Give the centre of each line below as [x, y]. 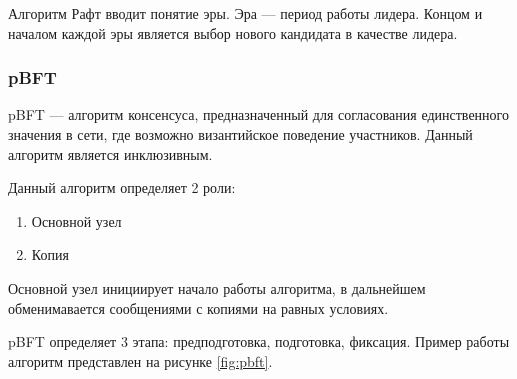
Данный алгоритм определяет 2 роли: [122, 187]
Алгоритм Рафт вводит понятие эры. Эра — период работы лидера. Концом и [245, 13]
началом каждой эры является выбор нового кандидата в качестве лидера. [233, 32]
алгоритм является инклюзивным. [110, 153]
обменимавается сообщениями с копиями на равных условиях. [198, 307]
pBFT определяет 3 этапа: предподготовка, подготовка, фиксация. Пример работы [259, 341]
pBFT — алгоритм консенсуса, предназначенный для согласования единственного [258, 114]
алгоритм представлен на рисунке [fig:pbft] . [140, 360]
